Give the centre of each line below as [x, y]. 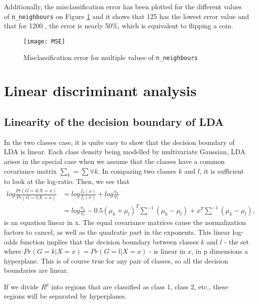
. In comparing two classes [137, 171]
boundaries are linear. [36, 270]
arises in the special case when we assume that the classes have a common [114, 161]
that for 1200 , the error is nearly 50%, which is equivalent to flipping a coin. [119, 26]
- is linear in [167, 251]
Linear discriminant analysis [100, 91]
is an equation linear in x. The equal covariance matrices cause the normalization [125, 222]
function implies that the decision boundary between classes [109, 241]
